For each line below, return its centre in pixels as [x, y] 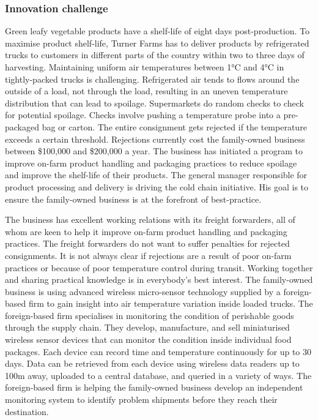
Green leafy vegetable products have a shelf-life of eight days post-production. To [157, 31]
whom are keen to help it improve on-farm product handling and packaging [146, 231]
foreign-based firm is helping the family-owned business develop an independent [154, 387]
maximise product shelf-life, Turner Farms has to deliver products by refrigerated [157, 43]
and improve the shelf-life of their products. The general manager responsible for [156, 175]
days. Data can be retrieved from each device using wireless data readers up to [152, 363]
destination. [27, 411]
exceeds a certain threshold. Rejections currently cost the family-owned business [155, 139]
